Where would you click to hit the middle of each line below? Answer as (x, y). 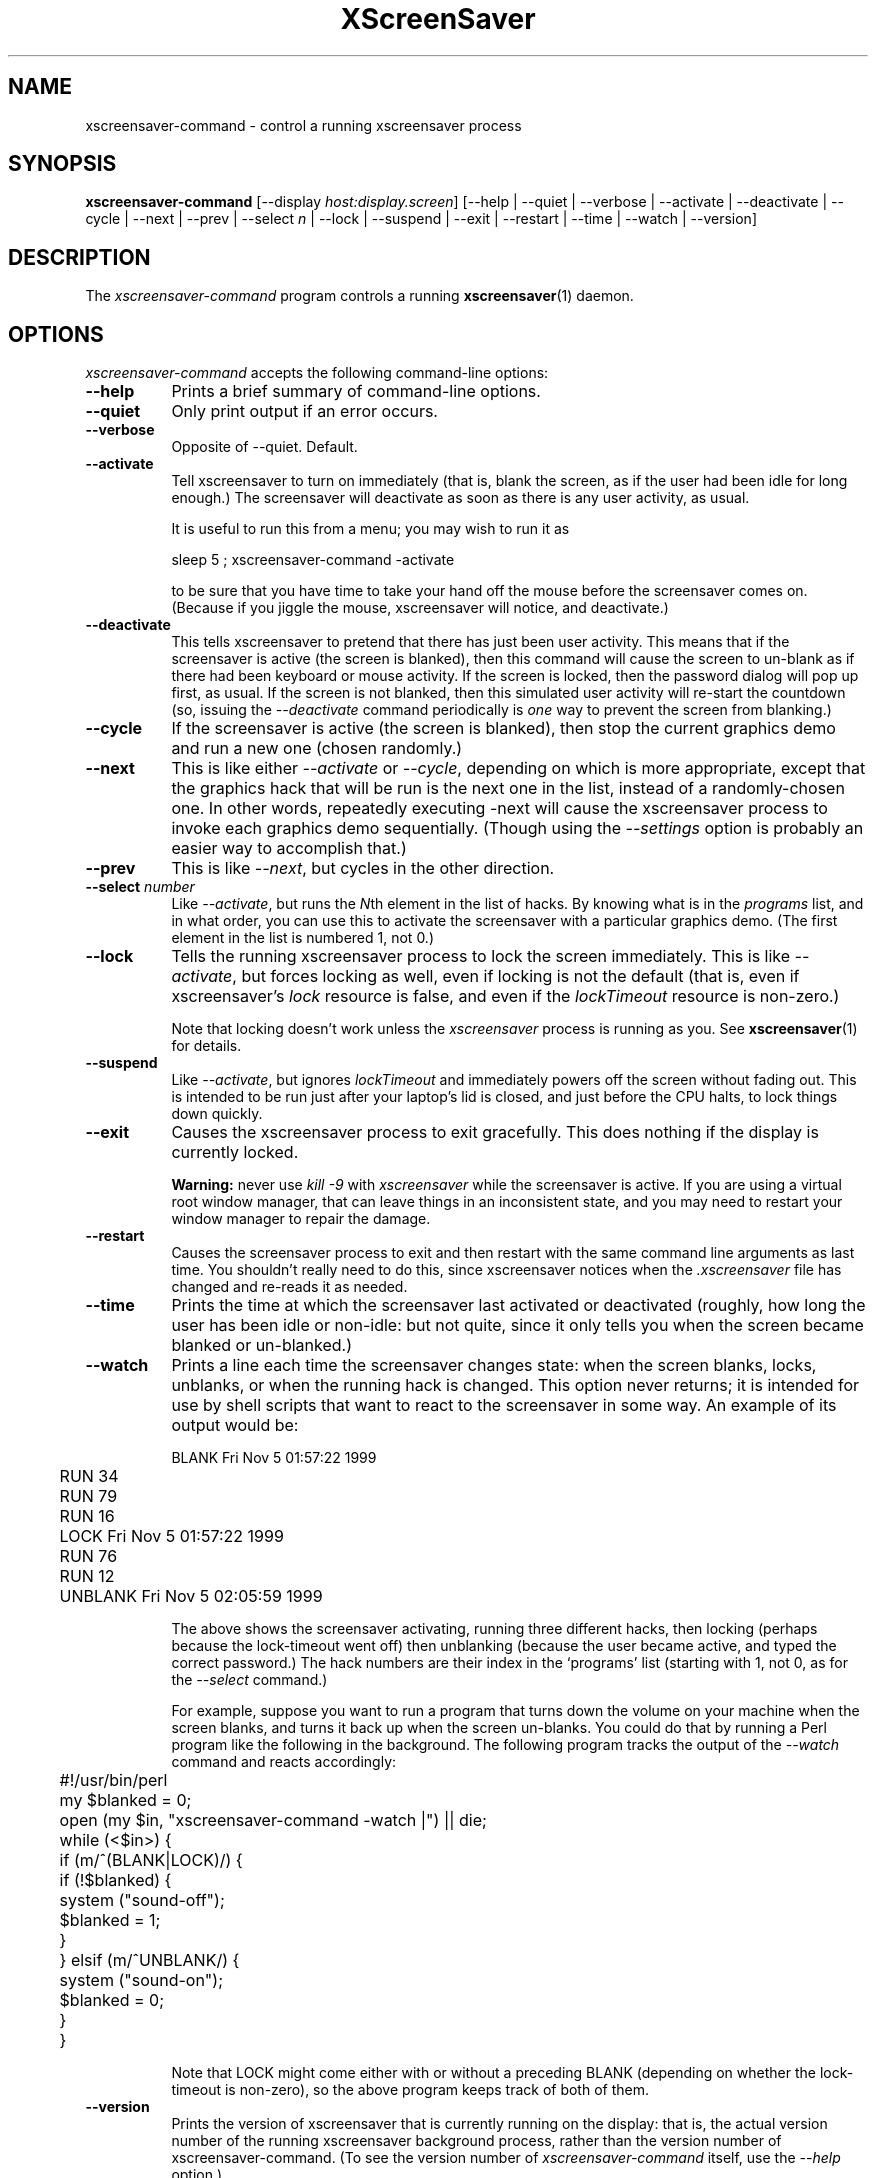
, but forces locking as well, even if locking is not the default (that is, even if (516, 976)
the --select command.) (249, 1680)
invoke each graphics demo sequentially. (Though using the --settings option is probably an (517, 828)
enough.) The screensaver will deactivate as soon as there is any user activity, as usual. (460, 498)
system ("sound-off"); (142, 1900)
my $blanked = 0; (125, 1800)
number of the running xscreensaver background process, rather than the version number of (476, 2141)
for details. (206, 1046)
